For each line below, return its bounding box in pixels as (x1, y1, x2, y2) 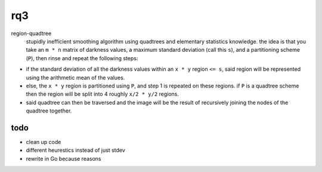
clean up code (26, 138, 61, 145)
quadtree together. (26, 107, 72, 114)
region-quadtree (11, 30, 52, 37)
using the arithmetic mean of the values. (26, 74, 125, 81)
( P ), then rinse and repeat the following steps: (26, 54, 138, 62)
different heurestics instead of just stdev (26, 146, 125, 154)
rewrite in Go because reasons (26, 155, 101, 162)
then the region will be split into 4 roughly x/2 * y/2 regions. (26, 90, 179, 98)
